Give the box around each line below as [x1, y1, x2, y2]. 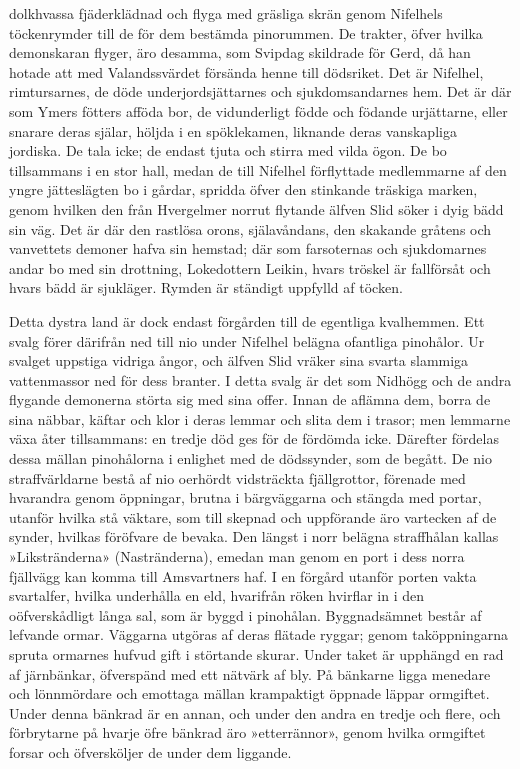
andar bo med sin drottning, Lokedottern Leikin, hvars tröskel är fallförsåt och [9, 257, 491, 278]
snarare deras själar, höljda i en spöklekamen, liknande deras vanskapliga [9, 120, 457, 141]
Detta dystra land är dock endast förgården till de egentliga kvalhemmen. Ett [9, 310, 485, 331]
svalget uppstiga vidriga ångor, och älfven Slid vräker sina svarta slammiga [9, 350, 469, 371]
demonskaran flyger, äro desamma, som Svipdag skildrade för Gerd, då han [9, 42, 471, 63]
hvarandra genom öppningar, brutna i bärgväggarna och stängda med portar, [9, 487, 482, 508]
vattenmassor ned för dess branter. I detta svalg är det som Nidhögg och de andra [9, 369, 512, 390]
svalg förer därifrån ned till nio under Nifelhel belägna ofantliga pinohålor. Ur [9, 330, 485, 351]
